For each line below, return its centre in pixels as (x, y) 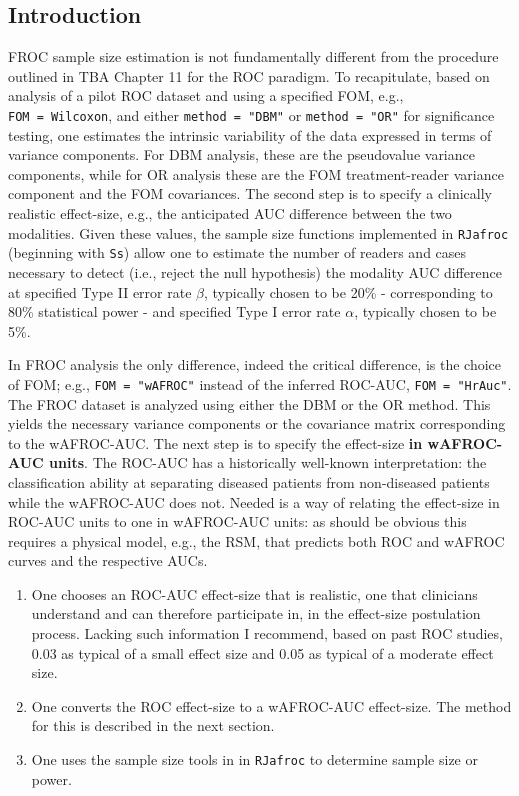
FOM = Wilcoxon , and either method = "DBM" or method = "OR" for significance (251, 114)
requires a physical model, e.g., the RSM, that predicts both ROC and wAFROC (256, 540)
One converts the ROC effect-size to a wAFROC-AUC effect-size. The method (271, 705)
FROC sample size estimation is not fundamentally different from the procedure (253, 56)
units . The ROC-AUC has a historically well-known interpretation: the (268, 462)
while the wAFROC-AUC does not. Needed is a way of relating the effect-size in (254, 501)
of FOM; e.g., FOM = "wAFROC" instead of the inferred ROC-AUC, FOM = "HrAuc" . (260, 383)
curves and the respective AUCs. (108, 560)
